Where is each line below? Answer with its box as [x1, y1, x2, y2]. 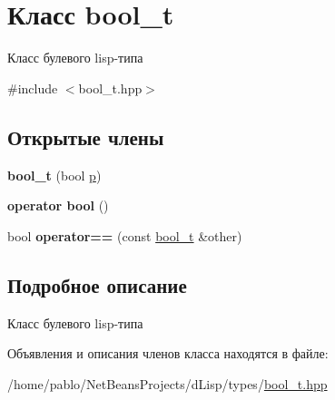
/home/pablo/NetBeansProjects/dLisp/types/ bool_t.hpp [7, 374, 328, 393]
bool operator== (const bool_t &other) [7, 226, 242, 245]
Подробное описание [7, 270, 187, 298]
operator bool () [7, 196, 109, 215]
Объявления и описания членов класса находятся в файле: [7, 344, 329, 363]
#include [7, 78, 58, 97]
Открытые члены [7, 122, 164, 151]
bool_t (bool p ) [7, 165, 102, 184]
